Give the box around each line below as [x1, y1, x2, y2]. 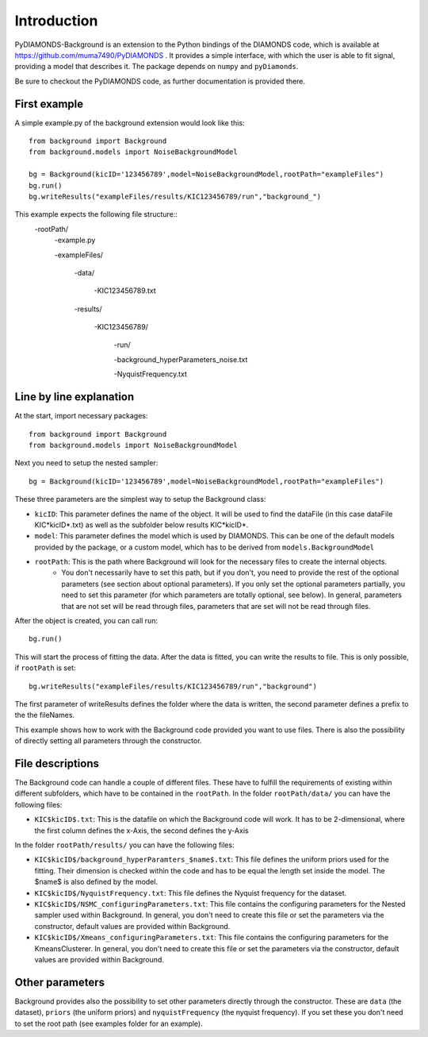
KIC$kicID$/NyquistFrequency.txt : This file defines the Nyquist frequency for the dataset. [34, 888, 347, 897]
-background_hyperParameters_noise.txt [113, 354, 248, 364]
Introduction [14, 12, 98, 29]
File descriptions [14, 757, 99, 770]
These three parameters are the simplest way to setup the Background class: [14, 495, 266, 504]
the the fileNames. [14, 711, 75, 720]
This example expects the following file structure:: [14, 210, 178, 219]
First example [14, 97, 84, 110]
